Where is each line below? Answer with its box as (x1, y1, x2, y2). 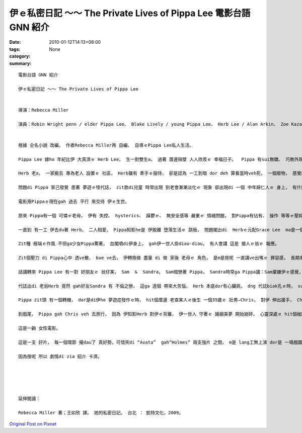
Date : (9, 39, 21, 45)
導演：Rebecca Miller (18, 107, 69, 113)
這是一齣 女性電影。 (18, 325, 61, 331)
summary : (9, 60, 32, 66)
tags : (9, 46, 21, 52)
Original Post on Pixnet (9, 421, 57, 427)
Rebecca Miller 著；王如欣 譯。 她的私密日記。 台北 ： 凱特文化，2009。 (18, 410, 184, 415)
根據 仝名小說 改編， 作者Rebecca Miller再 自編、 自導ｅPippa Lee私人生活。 (18, 142, 194, 148)
